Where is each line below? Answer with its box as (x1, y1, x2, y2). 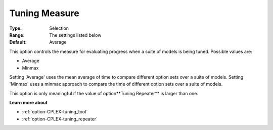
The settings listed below (49, 32, 102, 38)
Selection (49, 25, 69, 31)
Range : (9, 32, 25, 38)
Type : (9, 25, 22, 31)
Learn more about (9, 100, 48, 106)
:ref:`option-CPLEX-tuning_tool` (22, 109, 88, 115)
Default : (9, 39, 27, 45)
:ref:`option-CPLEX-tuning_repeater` (22, 116, 98, 122)
